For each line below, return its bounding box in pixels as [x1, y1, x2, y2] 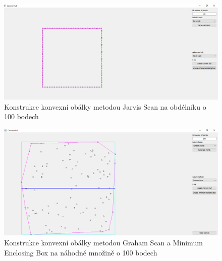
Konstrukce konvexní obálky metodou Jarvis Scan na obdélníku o [4, 101, 206, 112]
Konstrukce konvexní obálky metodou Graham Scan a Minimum [4, 237, 203, 248]
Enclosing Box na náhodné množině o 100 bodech [4, 247, 157, 257]
